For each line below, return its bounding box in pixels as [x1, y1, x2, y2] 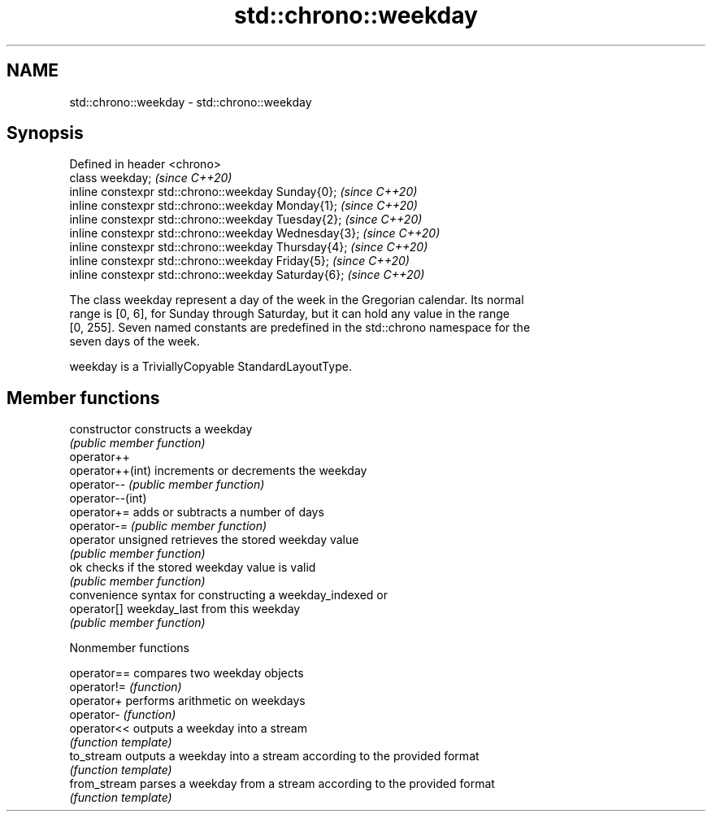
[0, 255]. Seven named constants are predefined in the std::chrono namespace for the [69, 320, 531, 335]
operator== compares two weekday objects [69, 666, 304, 681]
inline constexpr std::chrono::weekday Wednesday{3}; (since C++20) [69, 226, 441, 241]
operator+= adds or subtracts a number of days [69, 505, 324, 520]
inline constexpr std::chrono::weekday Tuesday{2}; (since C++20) [69, 212, 423, 227]
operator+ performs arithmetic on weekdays [69, 694, 306, 708]
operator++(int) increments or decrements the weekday [69, 463, 367, 478]
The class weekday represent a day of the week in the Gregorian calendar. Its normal [69, 293, 524, 307]
